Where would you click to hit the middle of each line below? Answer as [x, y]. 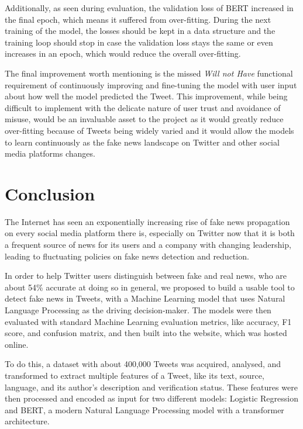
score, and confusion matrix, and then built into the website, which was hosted [146, 333]
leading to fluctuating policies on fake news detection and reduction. [127, 256]
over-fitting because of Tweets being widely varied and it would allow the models [149, 130]
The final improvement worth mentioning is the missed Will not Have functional [149, 73]
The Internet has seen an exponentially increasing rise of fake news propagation [147, 221]
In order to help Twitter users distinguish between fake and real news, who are [146, 276]
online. [17, 344]
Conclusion [50, 193]
